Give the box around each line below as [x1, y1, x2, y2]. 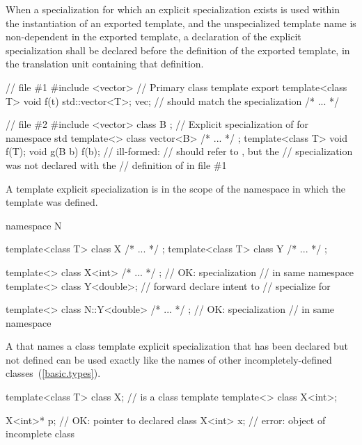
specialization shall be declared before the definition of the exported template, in [6, 42, 350, 57]
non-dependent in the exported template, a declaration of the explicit [6, 29, 301, 44]
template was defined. [6, 195, 98, 209]
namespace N [6, 218, 62, 232]
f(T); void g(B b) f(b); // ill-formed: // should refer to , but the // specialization [6, 144, 353, 159]
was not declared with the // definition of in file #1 [6, 157, 227, 172]
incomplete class [6, 426, 74, 441]
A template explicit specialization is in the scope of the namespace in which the [6, 181, 345, 195]
